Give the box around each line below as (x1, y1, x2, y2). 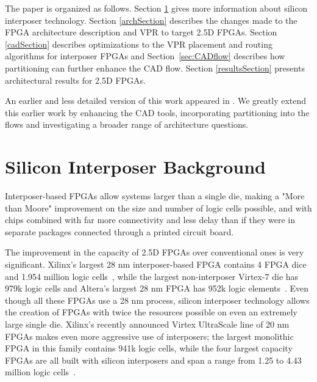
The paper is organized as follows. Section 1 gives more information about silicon (5, 2, 308, 14)
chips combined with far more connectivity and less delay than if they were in (5, 213, 295, 226)
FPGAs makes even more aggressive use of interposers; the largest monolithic (5, 329, 294, 342)
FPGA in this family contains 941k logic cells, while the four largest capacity (5, 342, 293, 354)
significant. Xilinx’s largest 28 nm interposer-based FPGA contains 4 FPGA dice (5, 258, 307, 271)
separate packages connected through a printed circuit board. (5, 225, 234, 238)
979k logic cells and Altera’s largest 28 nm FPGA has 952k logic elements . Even (5, 282, 309, 295)
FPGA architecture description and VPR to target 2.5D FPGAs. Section (5, 26, 277, 39)
